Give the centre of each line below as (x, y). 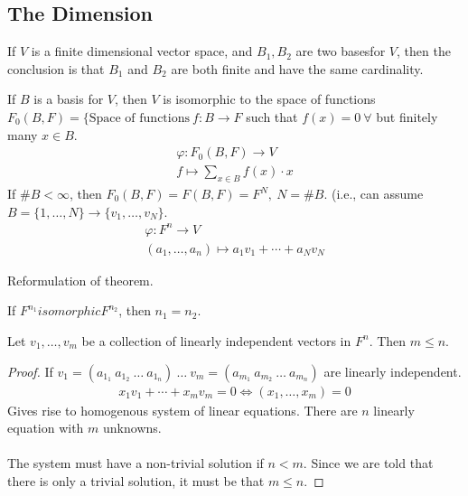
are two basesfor (341, 51)
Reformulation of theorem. (80, 280)
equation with (46, 428)
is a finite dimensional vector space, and (142, 51)
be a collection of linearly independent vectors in (216, 340)
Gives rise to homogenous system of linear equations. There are (183, 410)
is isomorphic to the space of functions (269, 99)
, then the (423, 51)
